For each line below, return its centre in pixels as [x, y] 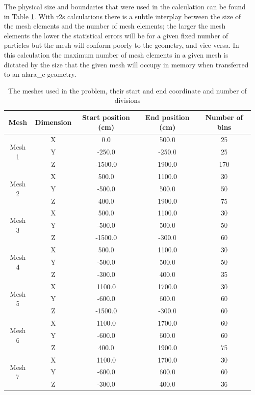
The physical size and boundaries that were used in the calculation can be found [125, 6]
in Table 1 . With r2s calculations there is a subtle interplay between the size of [123, 16]
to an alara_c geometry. [40, 74]
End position [167, 117]
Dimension [53, 122]
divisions [127, 100]
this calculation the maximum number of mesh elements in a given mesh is [116, 54]
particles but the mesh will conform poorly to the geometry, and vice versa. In [122, 45]
